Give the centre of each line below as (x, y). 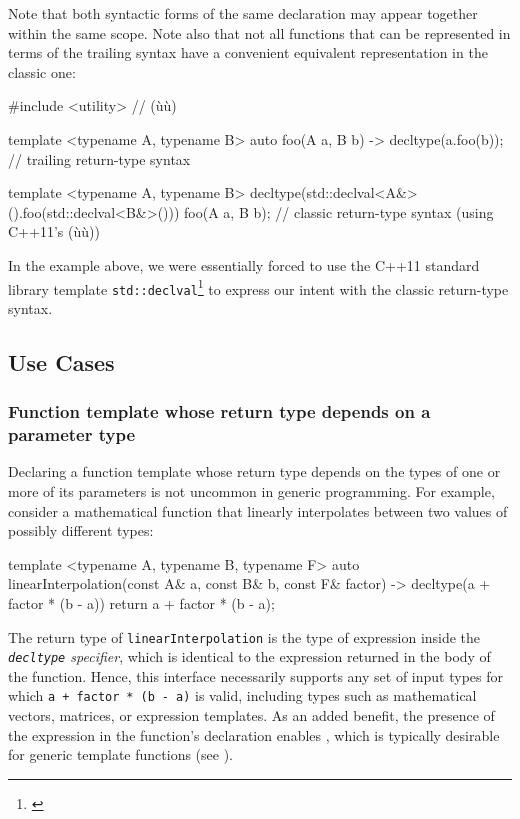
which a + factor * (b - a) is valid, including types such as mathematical (242, 695)
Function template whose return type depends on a (219, 411)
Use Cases (61, 361)
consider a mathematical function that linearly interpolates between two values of (258, 510)
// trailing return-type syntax (99, 158)
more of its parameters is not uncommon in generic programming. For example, (251, 490)
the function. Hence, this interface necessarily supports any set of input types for (255, 675)
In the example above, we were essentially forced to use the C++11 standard (244, 264)
